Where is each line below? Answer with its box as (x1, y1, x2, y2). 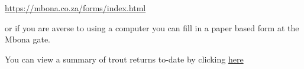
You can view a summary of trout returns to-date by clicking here (5, 52, 244, 65)
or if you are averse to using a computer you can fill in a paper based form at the (5, 21, 299, 34)
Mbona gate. (5, 33, 51, 45)
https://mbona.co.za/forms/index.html (5, 2, 146, 14)
